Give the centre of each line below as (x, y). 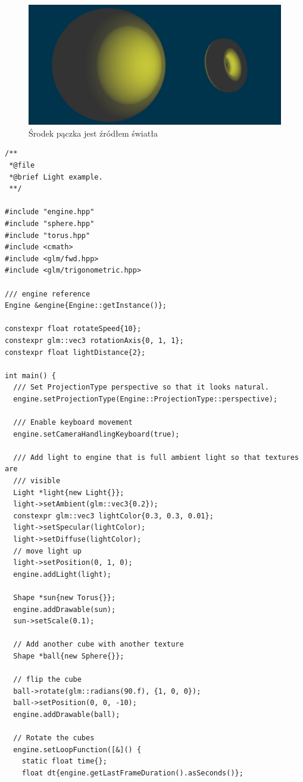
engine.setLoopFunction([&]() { (77, 749)
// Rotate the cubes (54, 738)
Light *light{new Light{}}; (69, 492)
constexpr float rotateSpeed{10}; (73, 329)
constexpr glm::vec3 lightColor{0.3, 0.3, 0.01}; (113, 516)
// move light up (47, 551)
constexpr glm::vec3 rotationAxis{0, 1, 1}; (94, 340)
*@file (22, 166)
